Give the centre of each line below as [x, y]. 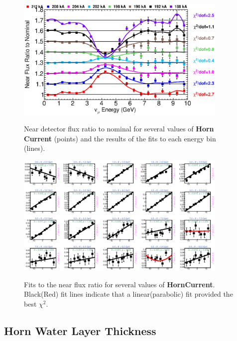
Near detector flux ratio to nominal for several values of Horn [119, 129]
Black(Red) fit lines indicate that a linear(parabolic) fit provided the [128, 294]
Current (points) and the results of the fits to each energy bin [120, 138]
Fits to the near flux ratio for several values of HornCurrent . [119, 284]
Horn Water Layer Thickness [80, 330]
